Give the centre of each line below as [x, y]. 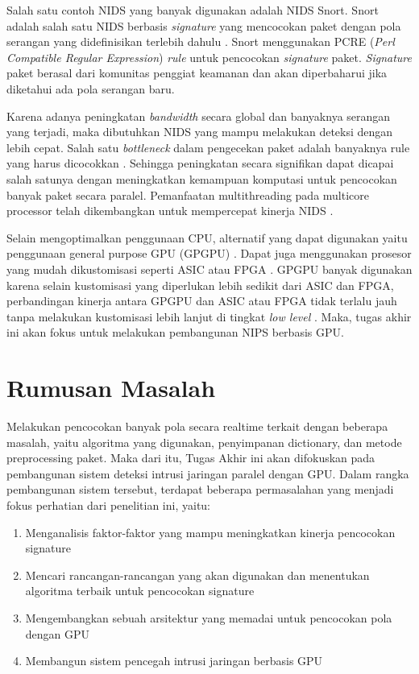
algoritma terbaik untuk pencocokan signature [140, 591]
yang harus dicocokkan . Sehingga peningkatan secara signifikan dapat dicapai [200, 163]
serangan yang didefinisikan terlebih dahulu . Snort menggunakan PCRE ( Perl [201, 41]
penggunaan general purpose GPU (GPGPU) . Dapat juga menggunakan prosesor [209, 253]
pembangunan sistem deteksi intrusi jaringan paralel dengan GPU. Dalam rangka [208, 473]
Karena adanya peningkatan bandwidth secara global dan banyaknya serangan [199, 116]
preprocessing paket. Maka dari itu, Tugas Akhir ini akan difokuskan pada [191, 458]
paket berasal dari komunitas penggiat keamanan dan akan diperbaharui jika [197, 73]
